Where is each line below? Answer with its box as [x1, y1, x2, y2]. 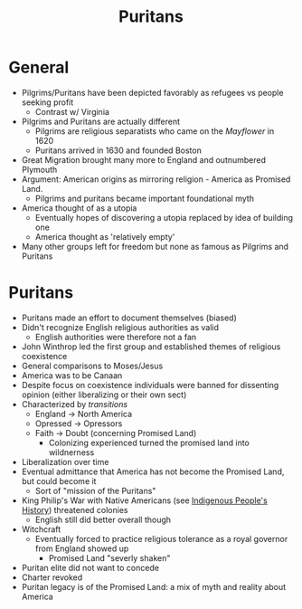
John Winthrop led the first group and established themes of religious [21, 341, 281, 352]
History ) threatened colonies [21, 504, 128, 515]
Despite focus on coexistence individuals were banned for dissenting [21, 379, 279, 390]
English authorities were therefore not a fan [34, 331, 197, 342]
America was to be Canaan [21, 369, 123, 381]
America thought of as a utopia [21, 202, 137, 214]
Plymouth [21, 164, 58, 175]
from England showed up [34, 543, 129, 554]
